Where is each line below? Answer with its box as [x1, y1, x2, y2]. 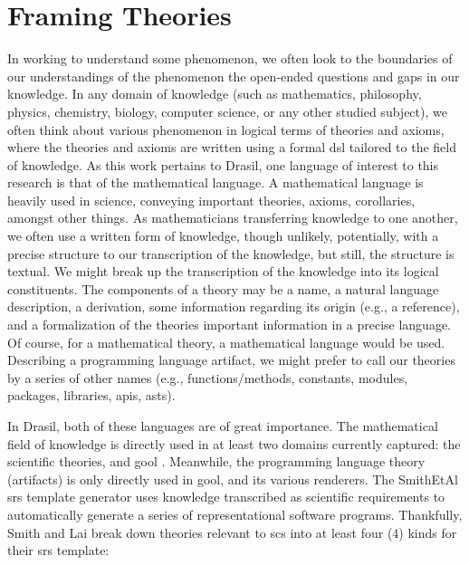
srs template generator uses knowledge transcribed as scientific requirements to [7, 487, 445, 506]
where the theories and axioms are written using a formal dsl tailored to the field [7, 138, 456, 157]
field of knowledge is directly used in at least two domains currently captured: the [7, 434, 461, 453]
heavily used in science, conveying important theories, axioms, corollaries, [7, 190, 416, 209]
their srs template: [7, 541, 110, 560]
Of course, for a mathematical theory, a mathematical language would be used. [7, 332, 445, 351]
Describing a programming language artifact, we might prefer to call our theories [7, 350, 455, 369]
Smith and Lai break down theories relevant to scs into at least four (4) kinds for [7, 522, 457, 541]
